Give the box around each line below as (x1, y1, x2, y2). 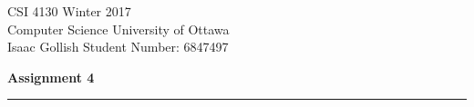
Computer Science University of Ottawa (7, 19, 230, 38)
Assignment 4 (7, 67, 95, 86)
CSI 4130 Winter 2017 (7, 2, 131, 20)
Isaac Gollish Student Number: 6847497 (7, 37, 229, 56)
